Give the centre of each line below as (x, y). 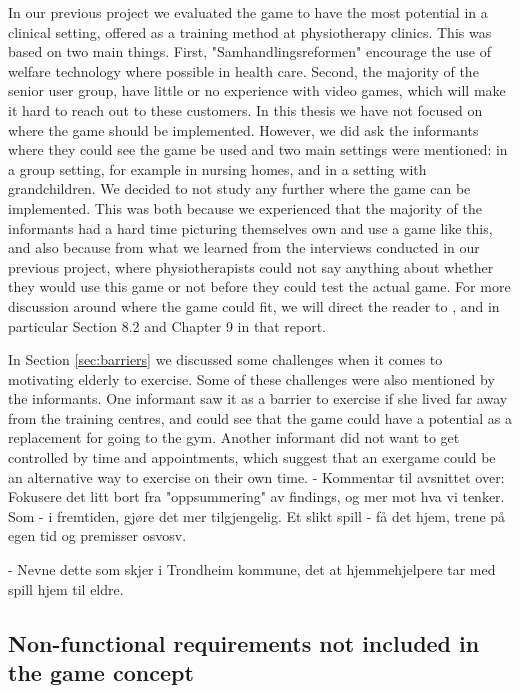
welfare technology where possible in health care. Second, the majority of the (243, 70)
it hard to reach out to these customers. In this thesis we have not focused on (245, 109)
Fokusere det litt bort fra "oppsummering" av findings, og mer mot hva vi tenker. (256, 496)
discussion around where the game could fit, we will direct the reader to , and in (254, 305)
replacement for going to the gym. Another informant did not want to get (234, 437)
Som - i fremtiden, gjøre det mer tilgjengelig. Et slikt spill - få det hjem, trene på (257, 515)
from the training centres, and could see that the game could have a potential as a (260, 417)
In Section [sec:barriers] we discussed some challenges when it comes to (225, 359)
